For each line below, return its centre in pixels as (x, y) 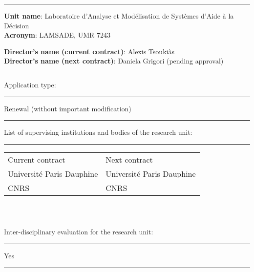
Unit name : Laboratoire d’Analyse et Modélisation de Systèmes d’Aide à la (119, 16)
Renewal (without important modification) (68, 108)
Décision (17, 25)
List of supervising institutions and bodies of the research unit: (98, 132)
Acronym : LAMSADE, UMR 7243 (57, 35)
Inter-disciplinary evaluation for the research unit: (79, 232)
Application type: (30, 84)
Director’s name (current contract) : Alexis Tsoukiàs (89, 51)
